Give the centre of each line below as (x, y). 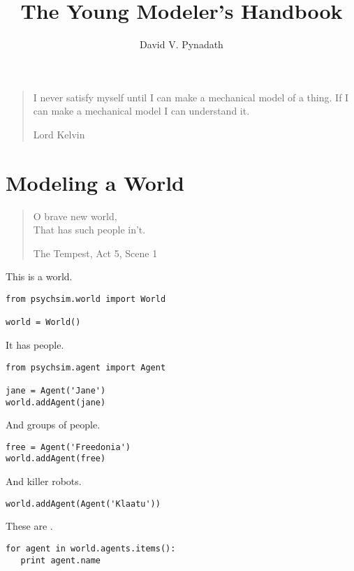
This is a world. (39, 276)
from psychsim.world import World (86, 299)
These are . (29, 526)
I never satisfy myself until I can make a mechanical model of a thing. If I (191, 97)
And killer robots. (44, 481)
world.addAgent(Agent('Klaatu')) (83, 504)
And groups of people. (53, 425)
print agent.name (61, 560)
